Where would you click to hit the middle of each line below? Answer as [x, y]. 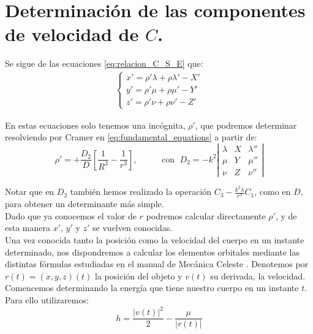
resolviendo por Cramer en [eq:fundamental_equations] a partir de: [131, 137]
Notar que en [30, 192]
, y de [286, 215]
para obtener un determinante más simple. [85, 204]
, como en [273, 192]
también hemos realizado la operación [141, 192]
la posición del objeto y [139, 275]
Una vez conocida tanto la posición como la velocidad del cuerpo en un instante [155, 239]
